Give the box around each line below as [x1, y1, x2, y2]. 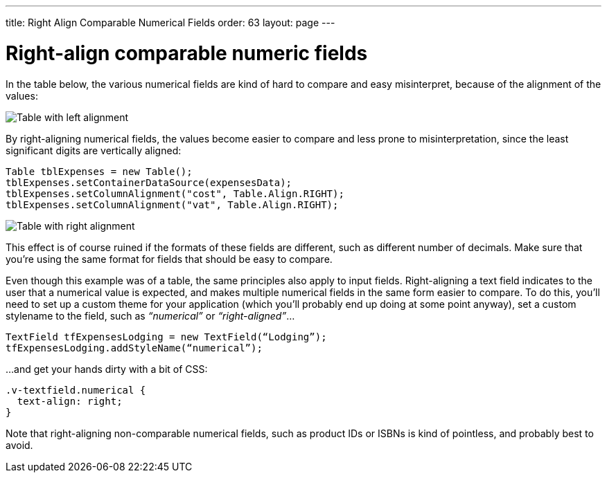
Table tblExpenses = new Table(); [6, 165, 193, 177]
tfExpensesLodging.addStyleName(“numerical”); [6, 342, 263, 353]
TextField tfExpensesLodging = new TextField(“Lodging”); [6, 331, 327, 342]
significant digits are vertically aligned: [6, 144, 182, 156]
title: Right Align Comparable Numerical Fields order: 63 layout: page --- [6, 17, 335, 28]
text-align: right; [17, 395, 123, 407]
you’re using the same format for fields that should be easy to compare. [6, 252, 333, 265]
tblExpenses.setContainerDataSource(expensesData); [6, 176, 292, 188]
